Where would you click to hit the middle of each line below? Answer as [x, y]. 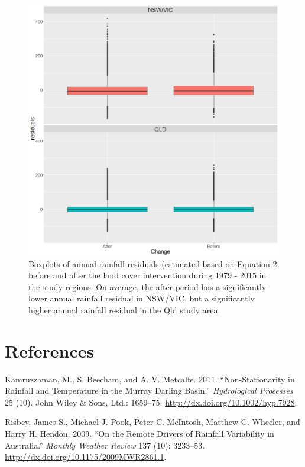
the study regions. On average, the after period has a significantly [147, 286]
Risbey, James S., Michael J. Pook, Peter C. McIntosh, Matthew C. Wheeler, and [152, 422]
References [50, 350]
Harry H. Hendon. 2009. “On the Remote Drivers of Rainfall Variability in [139, 434]
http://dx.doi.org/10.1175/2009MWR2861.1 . [86, 457]
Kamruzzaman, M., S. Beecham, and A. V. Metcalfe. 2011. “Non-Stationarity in [150, 379]
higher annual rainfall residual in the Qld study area [123, 309]
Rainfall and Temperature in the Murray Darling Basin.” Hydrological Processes [149, 390]
